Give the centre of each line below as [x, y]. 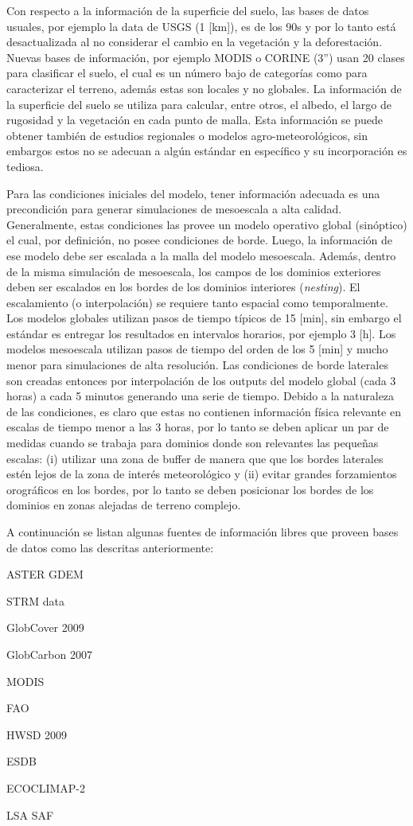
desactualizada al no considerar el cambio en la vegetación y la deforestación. [195, 42]
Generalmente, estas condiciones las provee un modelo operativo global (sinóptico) [207, 224]
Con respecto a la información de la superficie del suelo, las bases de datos [188, 10]
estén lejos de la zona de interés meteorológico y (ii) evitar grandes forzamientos [202, 474]
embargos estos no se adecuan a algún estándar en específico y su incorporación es [207, 151]
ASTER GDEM [45, 574]
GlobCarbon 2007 [49, 654]
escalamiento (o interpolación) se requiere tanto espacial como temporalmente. [197, 302]
